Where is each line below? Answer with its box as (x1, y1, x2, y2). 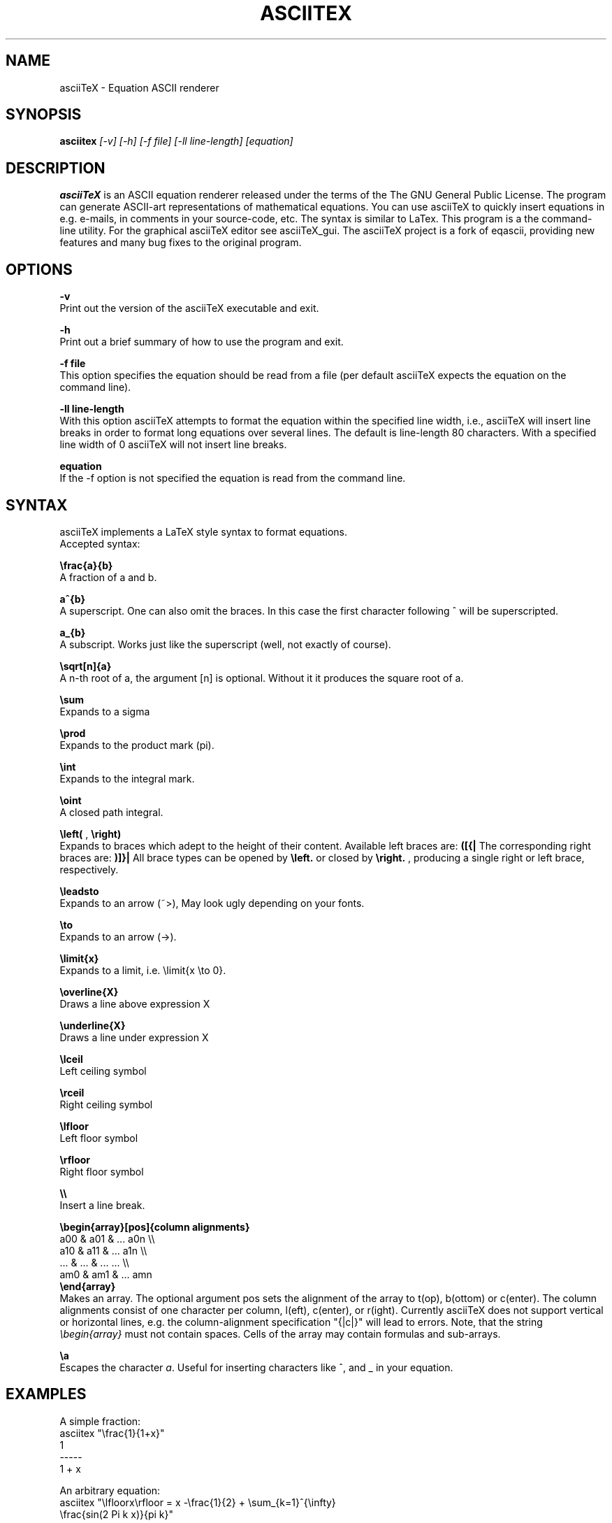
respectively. (59, 863, 119, 875)
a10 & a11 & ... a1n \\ (59, 1244, 147, 1257)
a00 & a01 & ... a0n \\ (59, 1232, 155, 1245)
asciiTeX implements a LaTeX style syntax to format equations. (59, 525, 347, 538)
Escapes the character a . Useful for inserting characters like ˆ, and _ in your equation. (59, 1361, 453, 1373)
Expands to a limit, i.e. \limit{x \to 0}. (59, 964, 226, 976)
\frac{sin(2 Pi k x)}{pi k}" (59, 1508, 173, 1520)
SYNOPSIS (6, 106, 82, 124)
